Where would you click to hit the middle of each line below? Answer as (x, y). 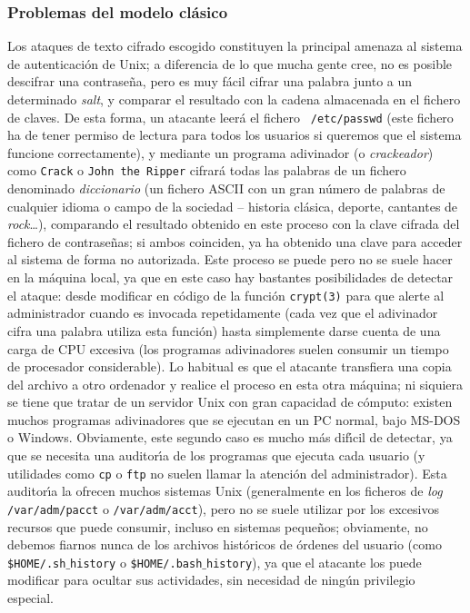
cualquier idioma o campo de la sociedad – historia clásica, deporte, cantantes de (233, 206)
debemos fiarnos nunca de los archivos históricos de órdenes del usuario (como (225, 544)
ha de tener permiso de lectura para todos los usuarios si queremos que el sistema (235, 135)
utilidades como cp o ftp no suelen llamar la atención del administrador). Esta (227, 473)
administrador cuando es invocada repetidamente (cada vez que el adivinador (223, 313)
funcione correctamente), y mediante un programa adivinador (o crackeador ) (220, 152)
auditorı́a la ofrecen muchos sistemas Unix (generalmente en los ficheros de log (225, 491)
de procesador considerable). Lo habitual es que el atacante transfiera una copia (230, 366)
